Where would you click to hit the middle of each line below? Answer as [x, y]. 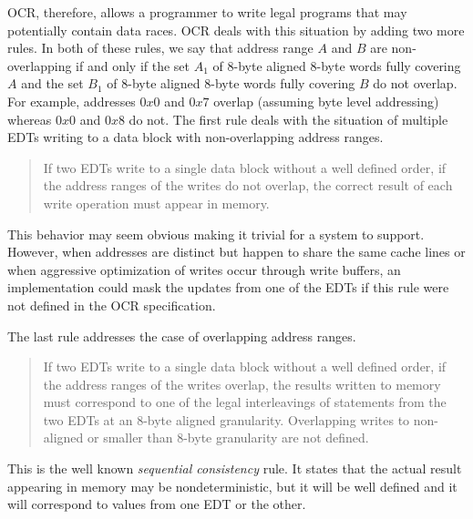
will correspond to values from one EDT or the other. [157, 504]
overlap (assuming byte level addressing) [326, 101]
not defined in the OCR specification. [112, 305]
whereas [30, 119]
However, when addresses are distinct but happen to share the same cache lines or [236, 252]
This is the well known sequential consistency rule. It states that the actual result [235, 468]
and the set [52, 83]
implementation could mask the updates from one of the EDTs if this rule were [228, 287]
